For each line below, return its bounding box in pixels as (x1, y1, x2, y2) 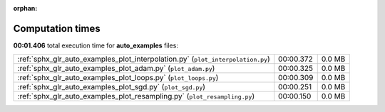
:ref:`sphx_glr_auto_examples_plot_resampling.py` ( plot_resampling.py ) (17, 91, 255, 101)
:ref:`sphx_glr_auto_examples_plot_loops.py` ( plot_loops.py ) (17, 73, 219, 83)
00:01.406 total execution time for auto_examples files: (13, 41, 178, 50)
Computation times (13, 22, 101, 35)
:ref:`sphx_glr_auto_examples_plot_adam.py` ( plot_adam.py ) (17, 64, 215, 74)
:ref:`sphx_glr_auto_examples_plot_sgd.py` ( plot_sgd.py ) (17, 82, 206, 92)
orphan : (13, 4, 38, 12)
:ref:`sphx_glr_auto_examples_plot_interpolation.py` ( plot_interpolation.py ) (17, 54, 270, 64)
